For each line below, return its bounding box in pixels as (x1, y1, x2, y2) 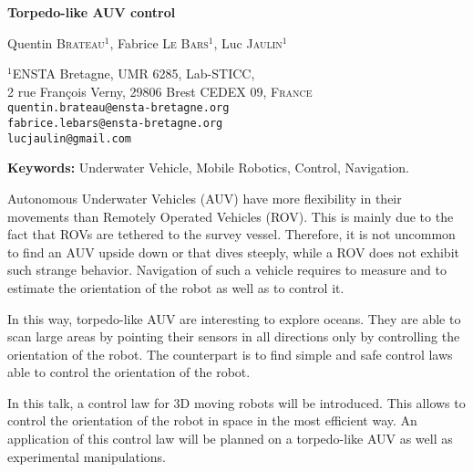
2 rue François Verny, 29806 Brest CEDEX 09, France (7, 81, 313, 100)
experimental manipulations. (7, 446, 166, 466)
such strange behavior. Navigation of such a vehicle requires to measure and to (7, 260, 447, 279)
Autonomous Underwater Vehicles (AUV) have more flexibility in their (7, 188, 402, 207)
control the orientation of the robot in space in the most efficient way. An (7, 411, 417, 430)
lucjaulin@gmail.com (7, 131, 132, 145)
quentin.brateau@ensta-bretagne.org (7, 101, 230, 115)
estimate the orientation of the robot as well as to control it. (7, 278, 344, 297)
